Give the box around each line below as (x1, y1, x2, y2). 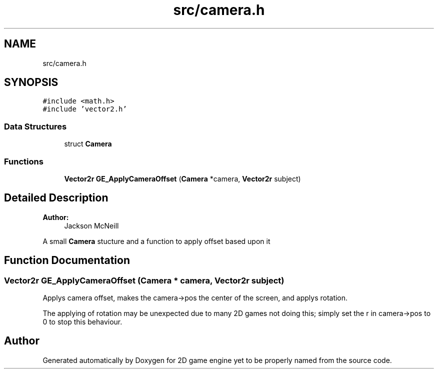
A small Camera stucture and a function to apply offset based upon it (42, 236, 270, 245)
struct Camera (64, 139, 112, 148)
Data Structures (4, 121, 67, 131)
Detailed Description (4, 191, 108, 204)
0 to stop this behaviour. (42, 317, 122, 326)
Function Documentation (4, 254, 130, 267)
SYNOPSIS (4, 76, 58, 89)
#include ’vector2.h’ (42, 105, 127, 113)
